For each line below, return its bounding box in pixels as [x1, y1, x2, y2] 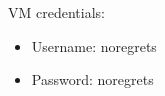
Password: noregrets [31, 69, 154, 90]
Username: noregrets [31, 35, 157, 56]
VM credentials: [8, 2, 105, 22]
